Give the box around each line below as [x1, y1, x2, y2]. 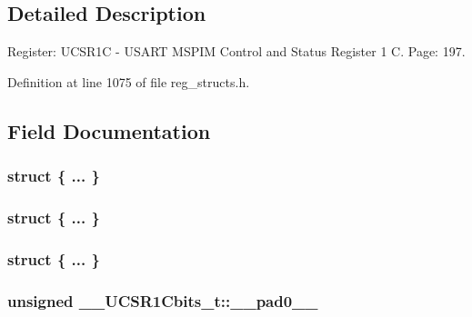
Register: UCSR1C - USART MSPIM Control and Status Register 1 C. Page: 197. [7, 42, 466, 61]
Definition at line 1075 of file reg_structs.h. [7, 72, 250, 91]
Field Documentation [7, 116, 211, 144]
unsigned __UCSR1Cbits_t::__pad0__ [7, 289, 318, 312]
